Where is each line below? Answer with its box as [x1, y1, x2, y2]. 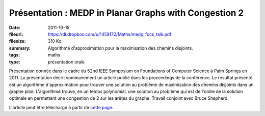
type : [9, 59, 21, 65]
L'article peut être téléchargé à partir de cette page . [9, 104, 114, 110]
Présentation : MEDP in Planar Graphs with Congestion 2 [9, 7, 244, 18]
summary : [9, 45, 31, 51]
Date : [9, 25, 21, 30]
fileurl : [9, 31, 23, 37]
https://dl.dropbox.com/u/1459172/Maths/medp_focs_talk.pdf [48, 31, 172, 37]
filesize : [9, 38, 26, 44]
